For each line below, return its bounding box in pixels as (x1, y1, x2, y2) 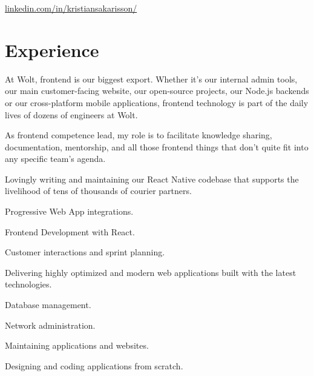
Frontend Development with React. (5, 225, 135, 238)
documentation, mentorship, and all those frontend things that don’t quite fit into (5, 140, 309, 153)
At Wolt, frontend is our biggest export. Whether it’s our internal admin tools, (5, 72, 298, 85)
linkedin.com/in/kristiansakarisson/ (5, 2, 137, 14)
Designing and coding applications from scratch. (5, 359, 183, 372)
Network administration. (5, 318, 96, 331)
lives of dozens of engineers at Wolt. (5, 108, 138, 121)
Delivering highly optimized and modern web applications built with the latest (5, 266, 296, 278)
